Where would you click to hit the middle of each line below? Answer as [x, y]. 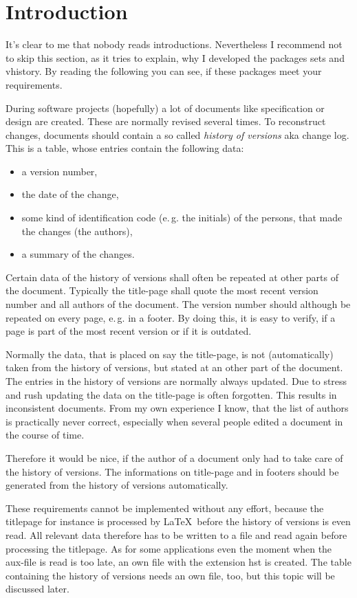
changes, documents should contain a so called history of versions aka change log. [177, 134]
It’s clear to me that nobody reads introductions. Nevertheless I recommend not [174, 44]
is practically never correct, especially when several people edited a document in [174, 421]
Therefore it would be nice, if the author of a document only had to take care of [174, 457]
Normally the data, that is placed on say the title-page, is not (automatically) [170, 354]
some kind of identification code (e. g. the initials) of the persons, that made [182, 218]
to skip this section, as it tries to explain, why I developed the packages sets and [175, 57]
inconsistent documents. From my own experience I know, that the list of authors [177, 408]
